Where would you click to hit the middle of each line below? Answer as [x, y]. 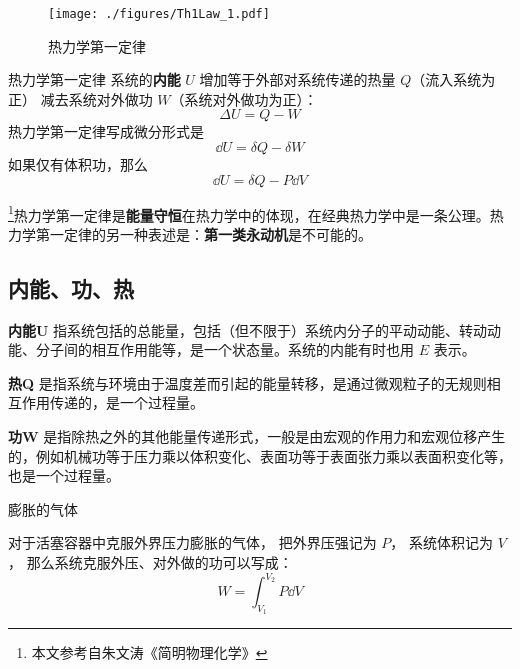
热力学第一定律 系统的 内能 [94, 79]
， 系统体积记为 [441, 542]
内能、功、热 [71, 287]
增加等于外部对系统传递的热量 [297, 79]
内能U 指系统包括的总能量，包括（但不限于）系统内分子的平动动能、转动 [248, 329]
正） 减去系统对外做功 [80, 98]
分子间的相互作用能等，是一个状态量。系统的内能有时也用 [224, 349]
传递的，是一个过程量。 [126, 402]
